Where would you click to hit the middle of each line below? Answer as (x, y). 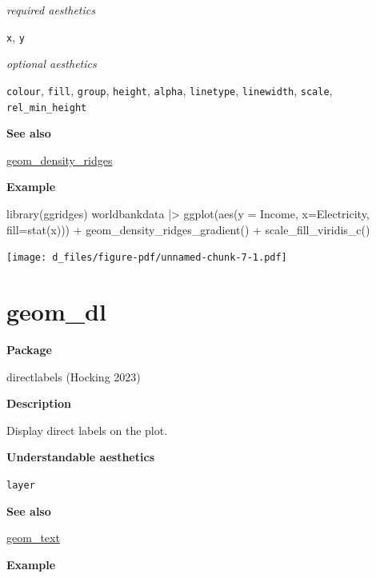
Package (29, 349)
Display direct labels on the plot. (87, 430)
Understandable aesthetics (80, 457)
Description (39, 403)
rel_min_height (47, 108)
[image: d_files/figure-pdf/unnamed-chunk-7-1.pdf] (147, 258)
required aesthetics (51, 10)
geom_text (33, 538)
